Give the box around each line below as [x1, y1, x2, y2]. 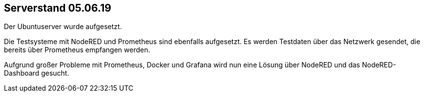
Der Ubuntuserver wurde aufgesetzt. [4, 22, 122, 31]
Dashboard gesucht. [4, 69, 69, 78]
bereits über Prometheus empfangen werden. [4, 46, 150, 54]
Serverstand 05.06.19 [4, 2, 111, 14]
